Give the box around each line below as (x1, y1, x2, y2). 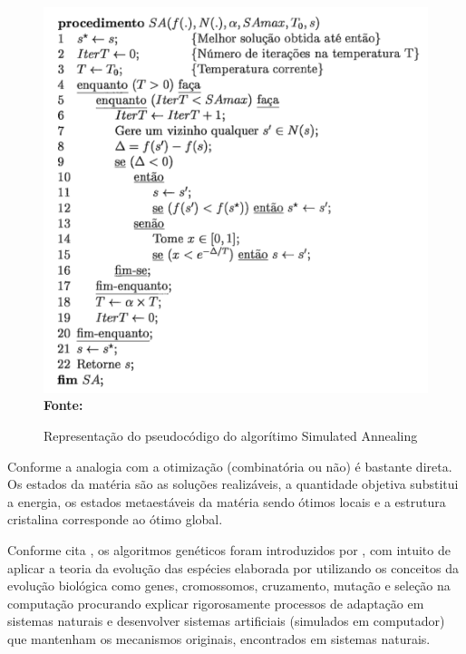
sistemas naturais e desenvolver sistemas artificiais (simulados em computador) (7, 611, 445, 630)
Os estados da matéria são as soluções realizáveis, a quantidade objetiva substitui (7, 474, 459, 493)
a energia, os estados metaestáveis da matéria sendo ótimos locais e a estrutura (7, 492, 446, 511)
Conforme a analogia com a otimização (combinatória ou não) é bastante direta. (7, 456, 452, 475)
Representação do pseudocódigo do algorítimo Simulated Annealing (44, 426, 418, 445)
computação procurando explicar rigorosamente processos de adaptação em (7, 593, 424, 612)
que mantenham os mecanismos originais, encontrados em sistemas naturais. (7, 630, 431, 649)
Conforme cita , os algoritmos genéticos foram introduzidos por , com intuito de (7, 541, 451, 560)
